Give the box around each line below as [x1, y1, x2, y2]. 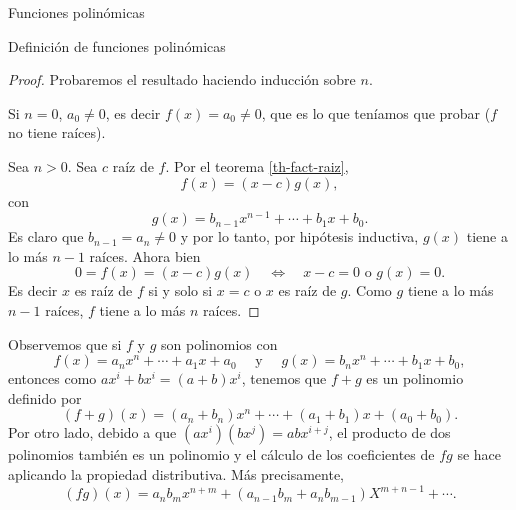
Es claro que [8, 226, 84, 247]
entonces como [8, 368, 97, 389]
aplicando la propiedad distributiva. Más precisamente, [8, 463, 344, 484]
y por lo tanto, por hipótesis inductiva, [180, 226, 419, 247]
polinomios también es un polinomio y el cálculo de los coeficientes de [8, 444, 435, 465]
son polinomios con [161, 333, 278, 354]
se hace [457, 444, 501, 465]
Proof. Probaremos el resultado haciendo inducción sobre [8, 69, 356, 90]
